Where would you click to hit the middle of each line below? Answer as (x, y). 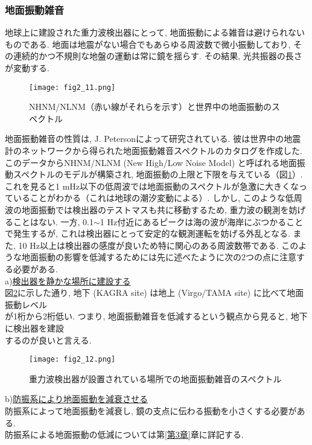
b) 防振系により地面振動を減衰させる (76, 399)
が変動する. (27, 68)
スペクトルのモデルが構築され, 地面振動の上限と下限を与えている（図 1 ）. (158, 174)
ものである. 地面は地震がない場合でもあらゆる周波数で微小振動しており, (148, 44)
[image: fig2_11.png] (72, 87)
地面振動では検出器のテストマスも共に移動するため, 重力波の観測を (155, 210)
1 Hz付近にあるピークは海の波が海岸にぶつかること (202, 221)
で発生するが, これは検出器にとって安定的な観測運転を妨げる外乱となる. (148, 233)
